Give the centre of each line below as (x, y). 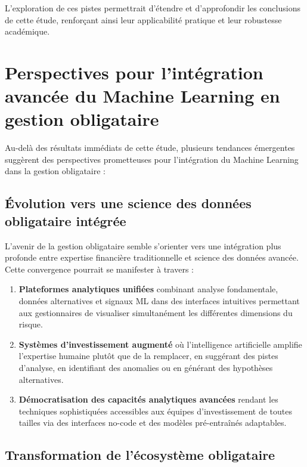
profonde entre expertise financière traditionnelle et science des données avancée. (152, 257)
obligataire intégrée (66, 220)
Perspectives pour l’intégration (134, 72)
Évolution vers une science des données (128, 203)
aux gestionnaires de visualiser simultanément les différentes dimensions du (156, 312)
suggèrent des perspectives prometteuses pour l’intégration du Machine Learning (152, 159)
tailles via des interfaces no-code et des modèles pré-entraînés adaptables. (153, 423)
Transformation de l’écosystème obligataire (140, 455)
